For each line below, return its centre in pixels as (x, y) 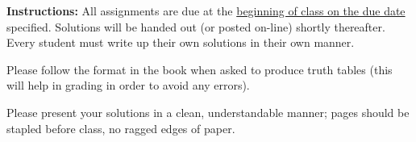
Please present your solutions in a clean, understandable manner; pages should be (208, 112)
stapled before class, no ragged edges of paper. (121, 128)
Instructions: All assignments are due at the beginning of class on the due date (206, 10)
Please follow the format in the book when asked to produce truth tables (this (200, 69)
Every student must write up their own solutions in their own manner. (181, 42)
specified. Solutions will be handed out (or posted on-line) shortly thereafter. (196, 26)
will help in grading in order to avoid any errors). (128, 85)
